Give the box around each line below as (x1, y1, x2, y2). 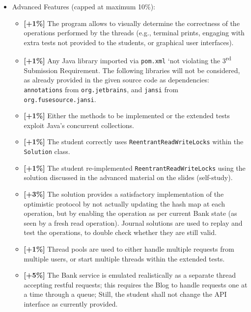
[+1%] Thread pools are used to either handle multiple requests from (24, 243, 234, 254)
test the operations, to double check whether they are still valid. (24, 227, 217, 237)
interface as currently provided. (24, 298, 118, 309)
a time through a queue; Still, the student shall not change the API (24, 289, 227, 299)
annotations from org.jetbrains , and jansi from (24, 84, 178, 94)
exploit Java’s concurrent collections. (24, 120, 135, 130)
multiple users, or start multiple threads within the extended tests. (24, 253, 225, 263)
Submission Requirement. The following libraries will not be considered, (24, 65, 240, 75)
